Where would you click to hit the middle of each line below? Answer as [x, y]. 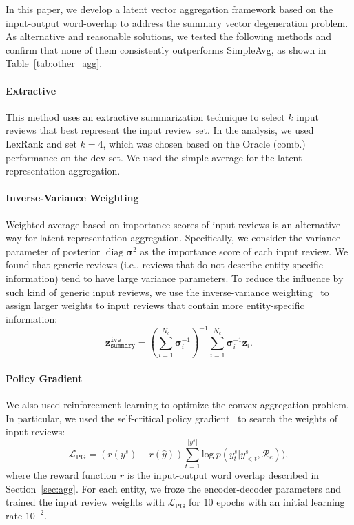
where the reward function [61, 474]
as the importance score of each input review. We [244, 251]
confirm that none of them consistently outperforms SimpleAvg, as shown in [166, 49]
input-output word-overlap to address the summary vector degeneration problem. [177, 22]
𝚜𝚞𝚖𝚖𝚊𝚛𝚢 [123, 346]
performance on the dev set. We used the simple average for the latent [154, 157]
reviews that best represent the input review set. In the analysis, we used [160, 130]
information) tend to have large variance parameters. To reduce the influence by [175, 278]
